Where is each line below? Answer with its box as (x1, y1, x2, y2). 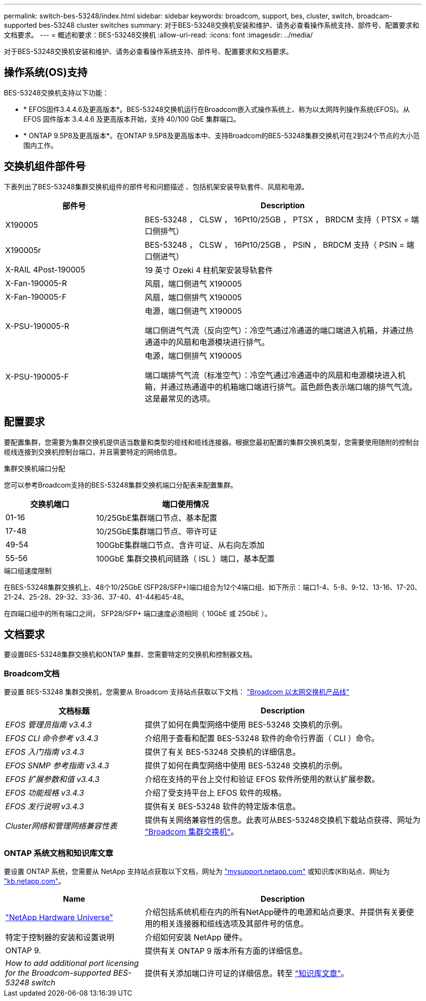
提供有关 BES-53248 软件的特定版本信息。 (144, 801, 301, 812)
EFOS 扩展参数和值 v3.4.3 (5, 774, 100, 784)
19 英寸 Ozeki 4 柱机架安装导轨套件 (144, 265, 273, 275)
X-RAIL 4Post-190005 (5, 264, 85, 274)
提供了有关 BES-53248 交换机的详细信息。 (144, 747, 301, 757)
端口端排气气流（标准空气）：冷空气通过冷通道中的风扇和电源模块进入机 (144, 370, 406, 380)
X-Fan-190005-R (5, 278, 67, 288)
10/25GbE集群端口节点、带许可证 (96, 526, 217, 536)
